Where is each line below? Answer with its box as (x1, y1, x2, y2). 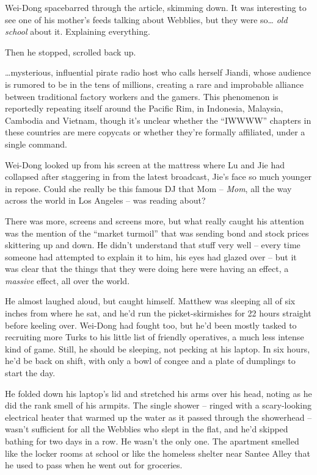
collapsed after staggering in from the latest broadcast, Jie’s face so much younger (5, 170, 312, 183)
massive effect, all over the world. (5, 274, 130, 287)
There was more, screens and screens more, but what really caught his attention (5, 214, 304, 227)
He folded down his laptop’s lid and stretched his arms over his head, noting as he (5, 387, 312, 399)
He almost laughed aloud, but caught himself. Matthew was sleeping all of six (5, 295, 296, 307)
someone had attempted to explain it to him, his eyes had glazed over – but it (5, 250, 297, 263)
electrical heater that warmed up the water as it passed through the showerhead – (5, 410, 312, 423)
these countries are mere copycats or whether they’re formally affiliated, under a (5, 126, 305, 138)
